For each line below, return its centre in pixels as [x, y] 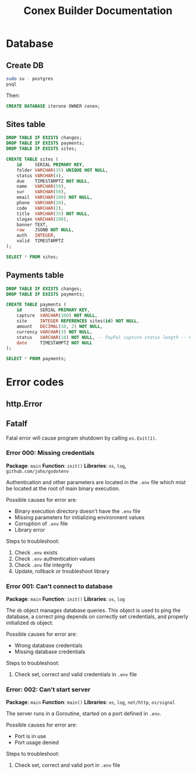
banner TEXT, [32, 225]
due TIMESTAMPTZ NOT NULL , [53, 181]
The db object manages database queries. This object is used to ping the [93, 611]
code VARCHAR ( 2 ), [40, 208]
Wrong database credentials [48, 646]
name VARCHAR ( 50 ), [41, 186]
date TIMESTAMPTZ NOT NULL [55, 343]
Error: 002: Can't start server [48, 690]
